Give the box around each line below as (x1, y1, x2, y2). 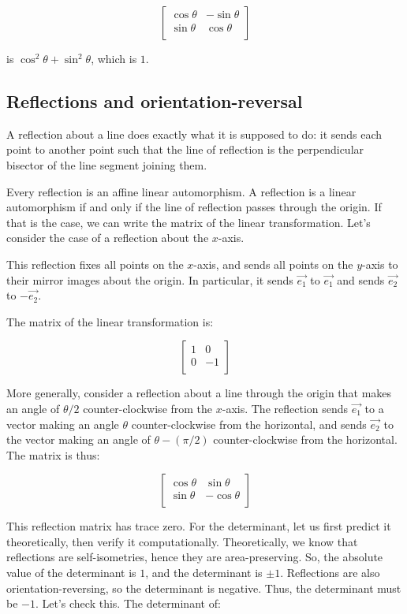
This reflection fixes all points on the (6, 255, 184, 272)
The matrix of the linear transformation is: (6, 313, 214, 329)
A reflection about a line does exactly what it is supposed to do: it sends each (6, 125, 383, 142)
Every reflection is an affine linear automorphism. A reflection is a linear (6, 183, 357, 199)
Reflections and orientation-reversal (6, 88, 303, 113)
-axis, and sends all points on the (193, 255, 353, 272)
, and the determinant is (145, 564, 263, 581)
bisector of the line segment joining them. (6, 156, 207, 173)
